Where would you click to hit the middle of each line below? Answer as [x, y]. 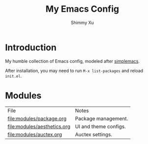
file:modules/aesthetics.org [39, 126]
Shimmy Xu [82, 23]
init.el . [13, 76]
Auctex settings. [94, 134]
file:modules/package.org [37, 119]
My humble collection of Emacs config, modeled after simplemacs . [73, 61]
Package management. [102, 119]
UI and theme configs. [100, 126]
